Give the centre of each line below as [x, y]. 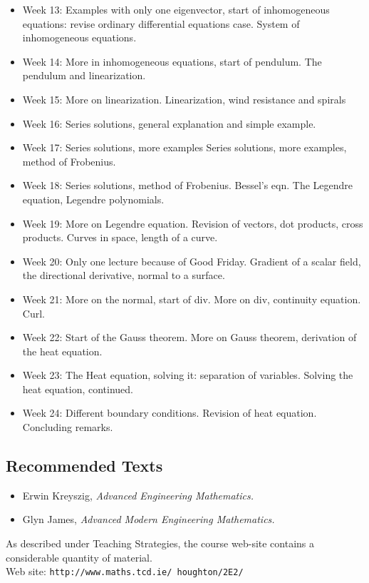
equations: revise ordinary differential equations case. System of [161, 23]
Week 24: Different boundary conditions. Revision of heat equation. [170, 413]
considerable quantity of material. [79, 557]
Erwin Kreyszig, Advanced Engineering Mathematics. [138, 495]
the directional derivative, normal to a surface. [124, 275]
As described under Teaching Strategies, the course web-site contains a [160, 543]
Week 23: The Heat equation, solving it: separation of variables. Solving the [188, 375]
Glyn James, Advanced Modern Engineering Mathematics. [149, 519]
